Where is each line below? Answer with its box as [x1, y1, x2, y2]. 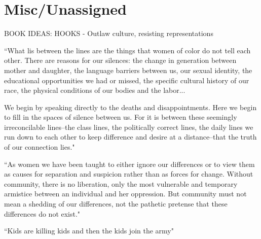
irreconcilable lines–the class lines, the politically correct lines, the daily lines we [4, 121, 253, 132]
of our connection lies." [4, 142, 75, 152]
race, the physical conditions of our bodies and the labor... [4, 85, 185, 95]
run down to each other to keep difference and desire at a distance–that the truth [4, 131, 257, 142]
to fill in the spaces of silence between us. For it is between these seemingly [4, 112, 237, 122]
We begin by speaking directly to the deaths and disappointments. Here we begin [4, 101, 257, 112]
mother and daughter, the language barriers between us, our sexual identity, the [4, 64, 252, 75]
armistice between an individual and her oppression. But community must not [4, 188, 247, 199]
